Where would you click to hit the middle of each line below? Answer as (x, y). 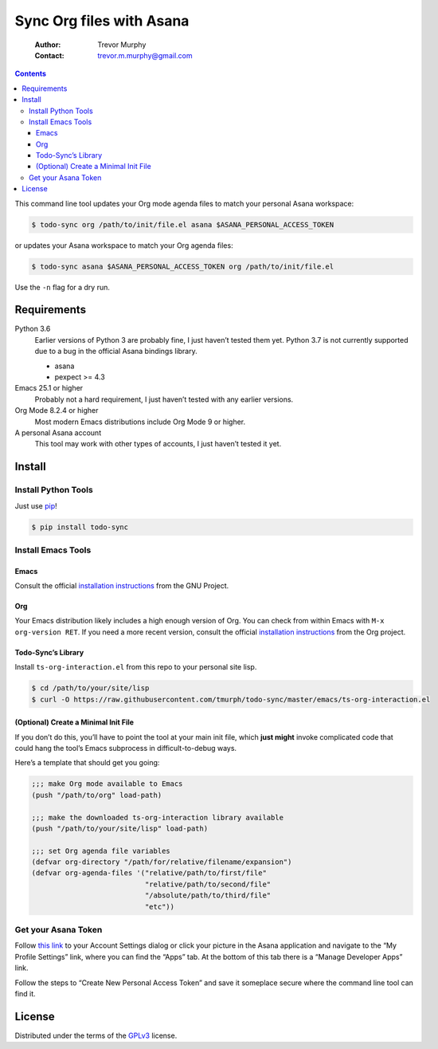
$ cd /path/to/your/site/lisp (90, 688)
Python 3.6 (33, 329)
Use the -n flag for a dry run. (63, 287)
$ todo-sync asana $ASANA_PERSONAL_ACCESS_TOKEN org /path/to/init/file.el (183, 266)
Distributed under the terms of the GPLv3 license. (96, 1035)
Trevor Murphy (122, 45)
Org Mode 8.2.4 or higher (57, 411)
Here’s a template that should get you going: (87, 763)
